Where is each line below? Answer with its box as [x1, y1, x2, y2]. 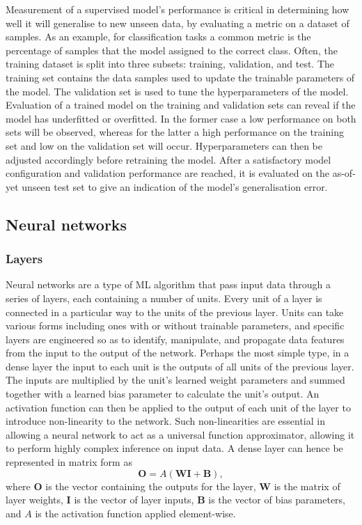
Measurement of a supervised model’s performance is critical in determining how [6, 2, 349, 16]
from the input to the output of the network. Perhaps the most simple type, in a [6, 345, 349, 360]
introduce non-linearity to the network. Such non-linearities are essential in [6, 414, 325, 428]
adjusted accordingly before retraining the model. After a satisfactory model [6, 152, 331, 166]
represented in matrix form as [6, 455, 132, 469]
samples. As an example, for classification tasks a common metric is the [6, 29, 311, 44]
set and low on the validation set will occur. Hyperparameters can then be [6, 138, 322, 152]
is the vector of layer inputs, [74, 492, 194, 507]
